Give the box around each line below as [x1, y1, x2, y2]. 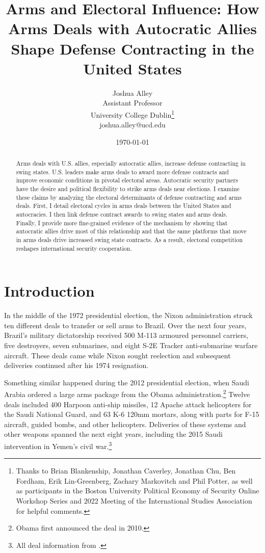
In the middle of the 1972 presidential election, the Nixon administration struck [4, 310, 253, 321]
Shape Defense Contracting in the [11, 38, 254, 59]
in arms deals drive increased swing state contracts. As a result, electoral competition [16, 235, 243, 244]
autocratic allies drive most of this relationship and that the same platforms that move [16, 227, 247, 235]
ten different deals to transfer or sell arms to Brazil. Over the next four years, [4, 320, 247, 330]
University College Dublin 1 [90, 108, 175, 120]
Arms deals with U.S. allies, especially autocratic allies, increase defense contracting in [16, 159, 246, 168]
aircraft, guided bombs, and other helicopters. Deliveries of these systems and [4, 418, 246, 429]
